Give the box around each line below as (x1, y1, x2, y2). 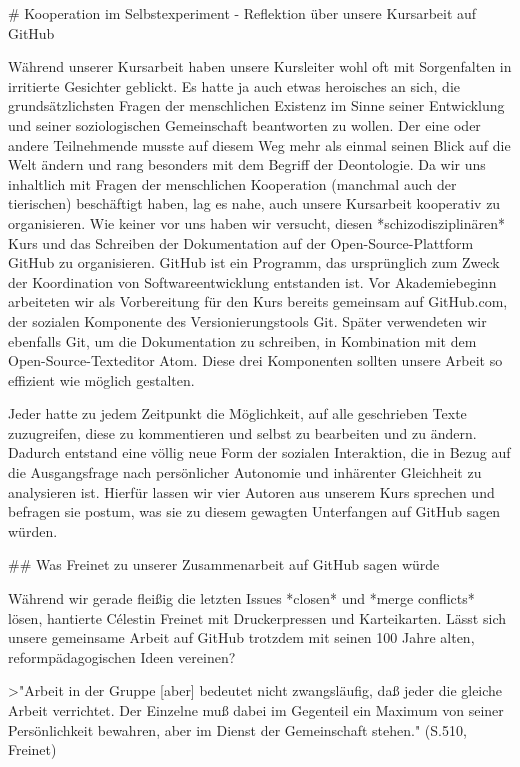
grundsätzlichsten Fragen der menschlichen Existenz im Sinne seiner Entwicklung (8, 95, 505, 116)
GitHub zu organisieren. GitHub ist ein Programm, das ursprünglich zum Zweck (8, 252, 500, 273)
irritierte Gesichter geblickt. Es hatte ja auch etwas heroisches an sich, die (8, 75, 461, 96)
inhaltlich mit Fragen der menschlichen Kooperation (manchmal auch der (8, 173, 457, 194)
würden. (8, 520, 58, 541)
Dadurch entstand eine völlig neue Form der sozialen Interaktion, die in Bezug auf (8, 442, 511, 463)
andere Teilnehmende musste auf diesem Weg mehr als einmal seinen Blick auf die (8, 134, 511, 155)
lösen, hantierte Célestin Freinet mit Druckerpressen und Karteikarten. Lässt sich (8, 607, 506, 628)
